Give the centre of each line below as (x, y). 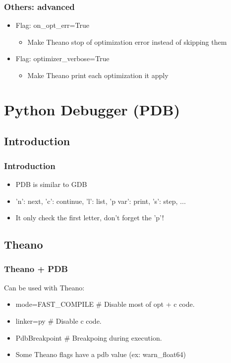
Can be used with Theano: (44, 287)
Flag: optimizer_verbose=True (62, 58)
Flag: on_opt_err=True (52, 25)
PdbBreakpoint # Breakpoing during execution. (89, 337)
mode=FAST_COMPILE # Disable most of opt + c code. (105, 304)
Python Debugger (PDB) (92, 109)
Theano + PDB (36, 269)
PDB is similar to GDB (51, 184)
